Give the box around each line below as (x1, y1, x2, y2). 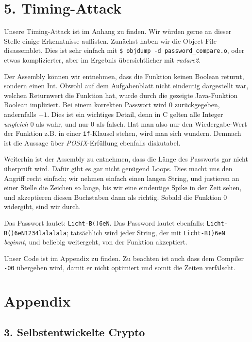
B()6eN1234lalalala (4, 229, 67, 237)
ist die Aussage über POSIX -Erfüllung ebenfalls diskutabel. (4, 137, 181, 147)
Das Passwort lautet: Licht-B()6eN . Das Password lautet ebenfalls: (4, 217, 205, 228)
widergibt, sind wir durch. (4, 201, 81, 212)
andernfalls (4, 109, 36, 119)
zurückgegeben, (174, 99, 220, 110)
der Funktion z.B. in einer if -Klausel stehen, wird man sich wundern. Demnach (4, 128, 241, 138)
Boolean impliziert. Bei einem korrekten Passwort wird (4, 99, 167, 110)
